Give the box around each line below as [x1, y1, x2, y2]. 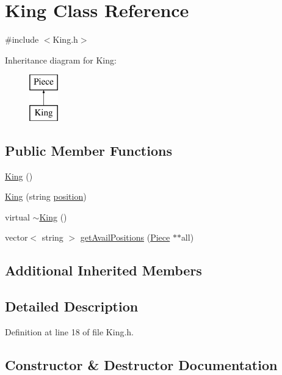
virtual [5, 210, 30, 223]
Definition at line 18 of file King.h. [5, 326, 134, 338]
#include [5, 33, 39, 46]
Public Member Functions [5, 140, 172, 159]
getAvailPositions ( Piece [80, 231, 170, 244]
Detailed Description [5, 297, 139, 316]
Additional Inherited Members [5, 261, 202, 280]
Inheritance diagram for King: [5, 53, 117, 66]
